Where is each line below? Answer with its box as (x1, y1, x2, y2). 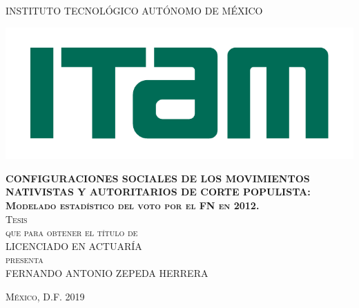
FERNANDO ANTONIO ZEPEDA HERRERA (6, 265, 208, 280)
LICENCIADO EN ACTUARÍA (6, 238, 142, 253)
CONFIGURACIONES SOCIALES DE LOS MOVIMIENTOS (6, 171, 310, 185)
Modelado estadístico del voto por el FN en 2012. (6, 198, 260, 213)
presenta (6, 252, 43, 267)
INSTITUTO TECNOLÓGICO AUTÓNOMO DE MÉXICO (6, 3, 263, 17)
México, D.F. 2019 (6, 289, 85, 303)
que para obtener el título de (6, 225, 138, 240)
